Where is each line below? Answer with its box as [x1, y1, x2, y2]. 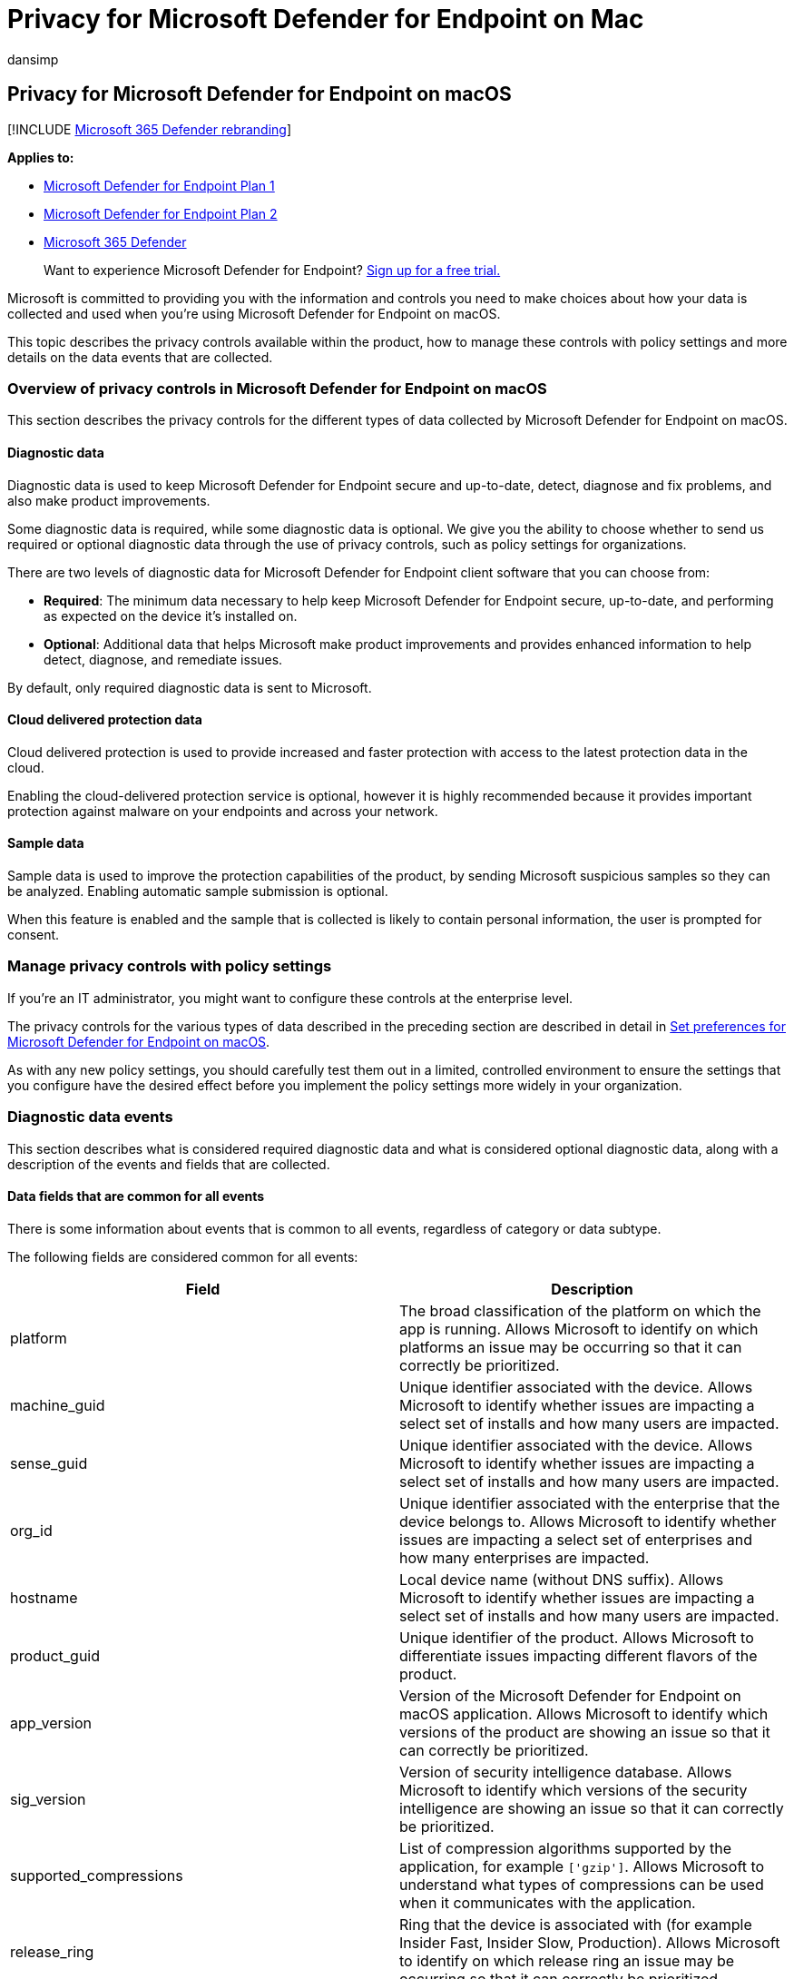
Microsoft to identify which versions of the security [399, 1780, 748, 1799]
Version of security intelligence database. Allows [399, 1762, 732, 1781]
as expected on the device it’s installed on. [44, 607, 298, 624]
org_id [10, 1521, 53, 1540]
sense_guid [10, 1453, 88, 1472]
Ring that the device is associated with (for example [399, 1915, 752, 1934]
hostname [10, 1588, 78, 1607]
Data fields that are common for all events [7, 1188, 265, 1205]
